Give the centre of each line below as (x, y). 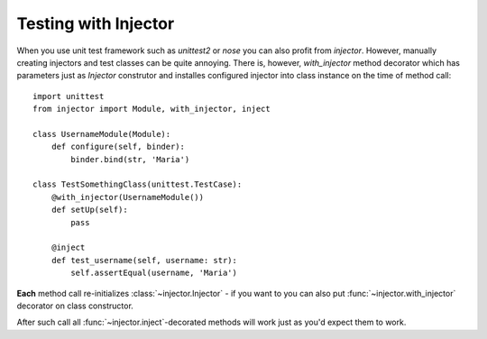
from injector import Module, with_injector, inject (152, 109)
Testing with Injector (96, 23)
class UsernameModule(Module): (102, 134)
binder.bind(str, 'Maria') (130, 159)
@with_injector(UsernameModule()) (128, 197)
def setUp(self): (89, 210)
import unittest (69, 96)
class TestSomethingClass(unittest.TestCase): (138, 184)
